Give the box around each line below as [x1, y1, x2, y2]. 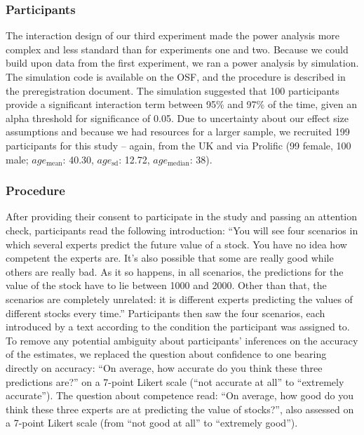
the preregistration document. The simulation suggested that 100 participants [6, 83, 339, 98]
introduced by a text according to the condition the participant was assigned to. [6, 319, 350, 334]
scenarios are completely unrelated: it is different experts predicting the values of [6, 291, 353, 306]
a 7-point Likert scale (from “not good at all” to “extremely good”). [6, 415, 298, 430]
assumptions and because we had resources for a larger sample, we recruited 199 [6, 124, 350, 139]
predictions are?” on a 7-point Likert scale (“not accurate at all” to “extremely [6, 374, 344, 389]
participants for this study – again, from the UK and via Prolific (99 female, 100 [6, 138, 351, 152]
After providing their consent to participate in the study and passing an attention [6, 209, 358, 224]
